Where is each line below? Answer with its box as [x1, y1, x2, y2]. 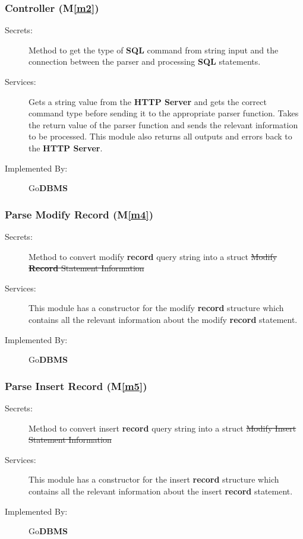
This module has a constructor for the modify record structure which [29, 302, 284, 314]
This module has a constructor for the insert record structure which [29, 473, 279, 486]
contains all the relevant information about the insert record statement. [29, 484, 293, 497]
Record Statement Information [29, 262, 144, 274]
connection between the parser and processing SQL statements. [29, 55, 261, 68]
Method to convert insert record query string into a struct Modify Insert [29, 421, 296, 434]
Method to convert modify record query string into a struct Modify [29, 250, 277, 262]
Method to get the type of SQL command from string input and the [29, 43, 279, 56]
